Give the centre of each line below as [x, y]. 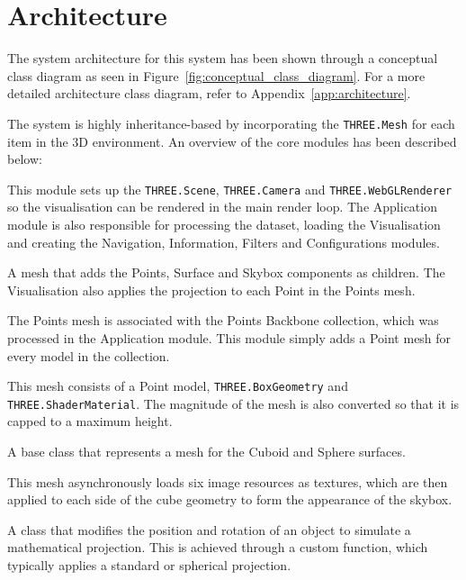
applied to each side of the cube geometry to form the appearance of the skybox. [230, 499]
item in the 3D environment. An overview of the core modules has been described [232, 141]
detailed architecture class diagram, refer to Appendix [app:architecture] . [209, 93]
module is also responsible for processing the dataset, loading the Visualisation [224, 224]
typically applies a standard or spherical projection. [149, 565]
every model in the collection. [89, 355]
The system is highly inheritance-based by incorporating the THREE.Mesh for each [231, 123]
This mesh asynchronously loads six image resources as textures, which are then [228, 481]
